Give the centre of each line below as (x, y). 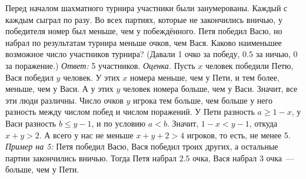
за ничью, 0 (277, 54)
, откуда (263, 123)
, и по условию (119, 123)
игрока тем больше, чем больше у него (203, 100)
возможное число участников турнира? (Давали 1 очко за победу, (123, 54)
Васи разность (31, 123)
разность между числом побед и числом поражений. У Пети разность (130, 112)
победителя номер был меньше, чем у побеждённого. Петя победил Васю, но (144, 31)
